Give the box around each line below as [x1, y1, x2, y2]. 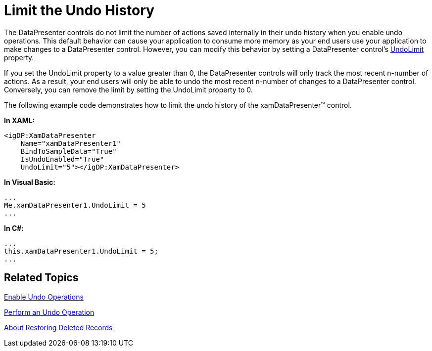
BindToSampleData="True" [20, 147, 117, 155]
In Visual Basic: [4, 177, 55, 186]
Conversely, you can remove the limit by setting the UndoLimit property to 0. [4, 85, 253, 94]
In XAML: [4, 116, 35, 125]
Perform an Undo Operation [4, 307, 95, 316]
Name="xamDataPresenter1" [20, 139, 121, 147]
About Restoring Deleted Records [4, 323, 113, 332]
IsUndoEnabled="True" [20, 155, 104, 163]
